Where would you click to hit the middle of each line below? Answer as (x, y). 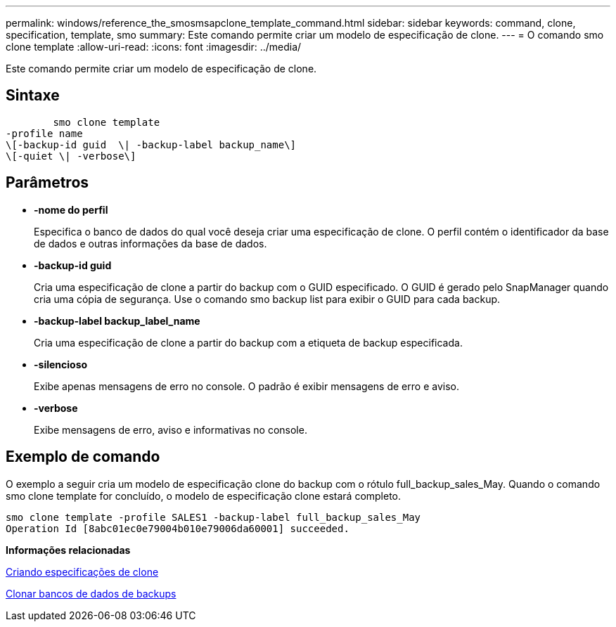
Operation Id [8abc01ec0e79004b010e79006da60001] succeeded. (178, 528)
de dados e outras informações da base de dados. (150, 243)
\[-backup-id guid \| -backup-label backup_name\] (151, 144)
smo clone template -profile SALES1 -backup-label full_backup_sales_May (213, 517)
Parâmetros (47, 183)
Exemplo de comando (83, 457)
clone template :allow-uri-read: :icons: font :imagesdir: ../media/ (154, 47)
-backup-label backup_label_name (117, 321)
